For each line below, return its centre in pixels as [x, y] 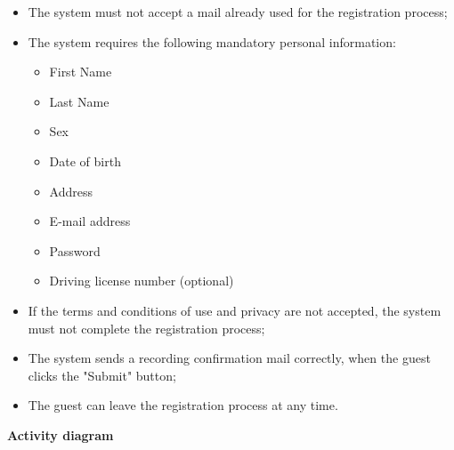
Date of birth [85, 161]
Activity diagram [61, 434]
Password [75, 250]
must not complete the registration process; [146, 328]
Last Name [79, 101]
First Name [81, 72]
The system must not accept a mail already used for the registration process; [238, 12]
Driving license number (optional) [142, 281]
